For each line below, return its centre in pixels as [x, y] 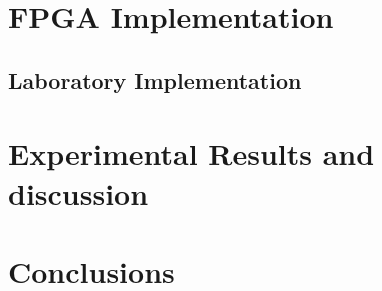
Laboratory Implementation [155, 79]
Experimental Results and [191, 153]
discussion [78, 192]
